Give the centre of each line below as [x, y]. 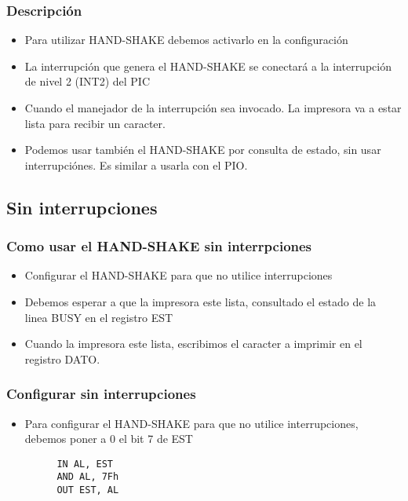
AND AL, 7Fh [88, 477]
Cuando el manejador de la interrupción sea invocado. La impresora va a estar [213, 108]
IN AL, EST [85, 464]
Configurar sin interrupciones [101, 394]
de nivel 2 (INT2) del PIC [87, 81]
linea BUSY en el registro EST [99, 317]
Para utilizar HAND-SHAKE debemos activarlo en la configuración [186, 40]
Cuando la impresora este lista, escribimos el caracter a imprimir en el [193, 344]
